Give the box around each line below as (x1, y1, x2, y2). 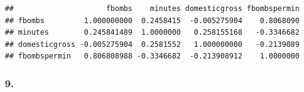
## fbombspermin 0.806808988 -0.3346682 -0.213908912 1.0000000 (5, 52, 300, 61)
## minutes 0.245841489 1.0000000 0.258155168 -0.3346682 (5, 28, 300, 37)
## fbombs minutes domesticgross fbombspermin (5, 4, 300, 13)
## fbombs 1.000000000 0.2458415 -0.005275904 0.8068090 (5, 16, 300, 25)
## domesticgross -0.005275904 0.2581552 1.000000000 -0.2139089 (5, 40, 300, 49)
